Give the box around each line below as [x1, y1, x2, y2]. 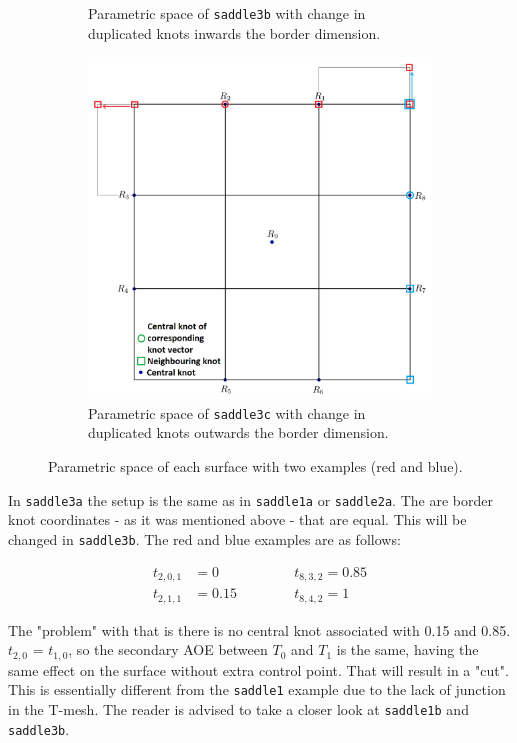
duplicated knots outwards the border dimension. [88, 422, 389, 443]
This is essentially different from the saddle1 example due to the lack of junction [8, 679, 506, 700]
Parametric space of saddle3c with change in [88, 402, 366, 423]
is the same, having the [336, 639, 479, 660]
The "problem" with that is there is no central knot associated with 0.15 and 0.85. [8, 619, 511, 640]
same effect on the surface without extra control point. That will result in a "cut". [8, 659, 509, 680]
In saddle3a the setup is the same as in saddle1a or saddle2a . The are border [8, 489, 493, 510]
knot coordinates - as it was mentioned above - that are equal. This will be [8, 509, 467, 530]
